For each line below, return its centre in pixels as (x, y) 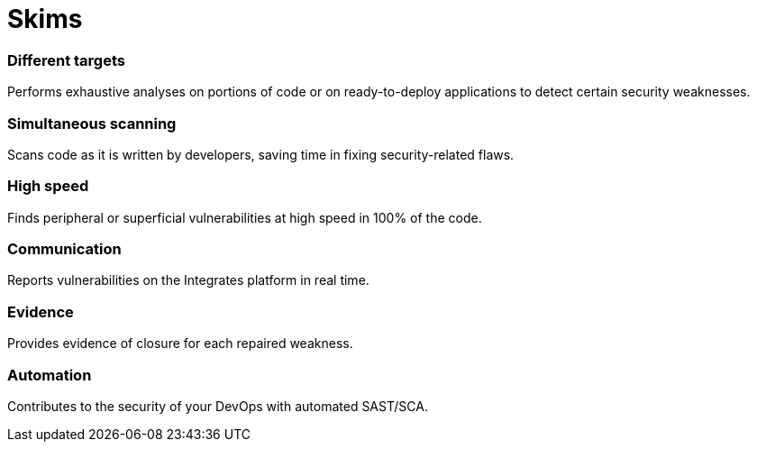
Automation (50, 375)
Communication (64, 249)
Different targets (66, 60)
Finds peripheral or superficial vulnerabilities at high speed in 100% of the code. (245, 217)
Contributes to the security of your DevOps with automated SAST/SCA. (218, 406)
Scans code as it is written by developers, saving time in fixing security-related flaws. (261, 154)
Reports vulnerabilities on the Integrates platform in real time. (188, 280)
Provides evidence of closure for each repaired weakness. (180, 344)
